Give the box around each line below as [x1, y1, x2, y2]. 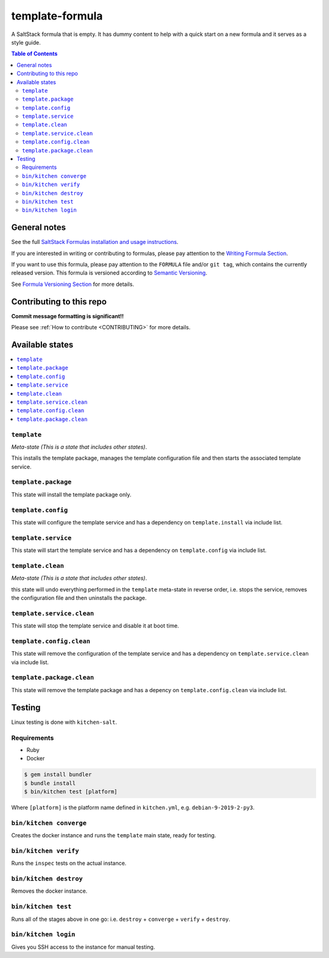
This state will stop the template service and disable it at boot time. [11, 622, 179, 629]
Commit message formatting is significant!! [11, 312, 124, 320]
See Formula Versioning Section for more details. [11, 281, 134, 288]
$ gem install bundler [24, 771, 92, 778]
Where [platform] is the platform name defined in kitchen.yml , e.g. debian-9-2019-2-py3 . [11, 804, 255, 811]
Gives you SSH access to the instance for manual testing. [11, 943, 155, 951]
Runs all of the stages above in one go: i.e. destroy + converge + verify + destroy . [11, 915, 231, 923]
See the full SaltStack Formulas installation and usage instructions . [11, 238, 179, 246]
